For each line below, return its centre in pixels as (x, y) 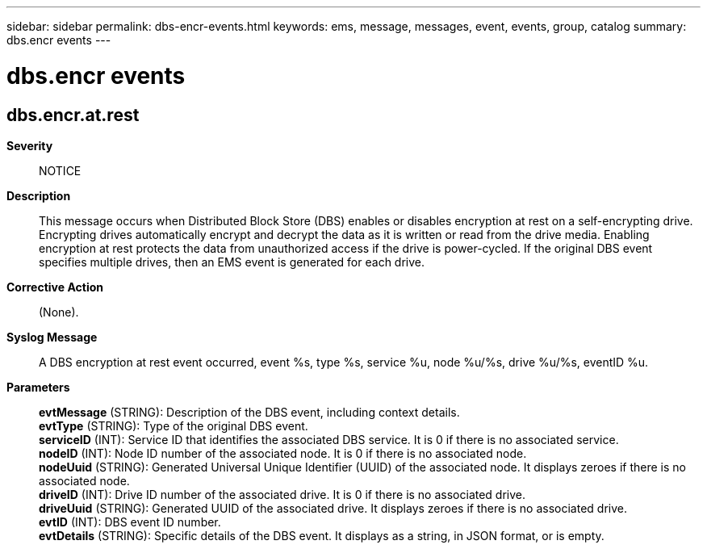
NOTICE (60, 170)
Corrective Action (55, 287)
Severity (30, 145)
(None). (59, 312)
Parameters (38, 387)
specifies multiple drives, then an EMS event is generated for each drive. (232, 262)
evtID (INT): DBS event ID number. (130, 522)
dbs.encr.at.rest (73, 115)
